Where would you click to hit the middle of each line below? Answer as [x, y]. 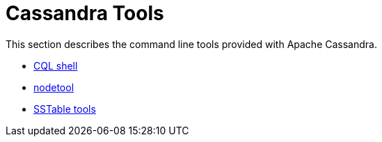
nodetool [54, 87]
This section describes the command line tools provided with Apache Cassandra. [191, 44]
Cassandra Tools [85, 13]
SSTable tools [65, 109]
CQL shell [56, 65]
